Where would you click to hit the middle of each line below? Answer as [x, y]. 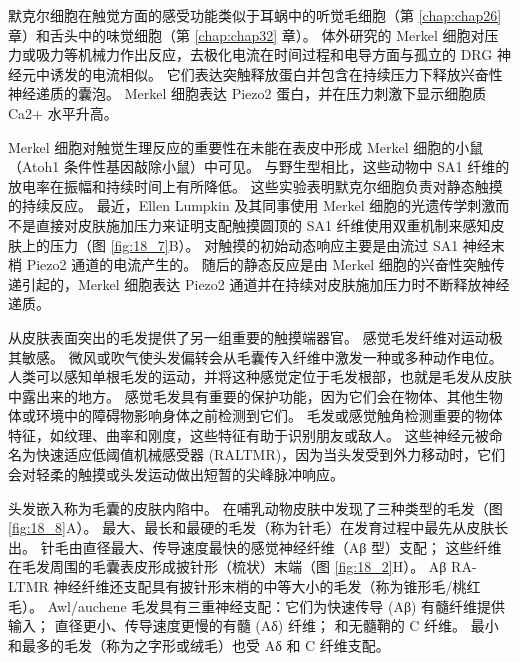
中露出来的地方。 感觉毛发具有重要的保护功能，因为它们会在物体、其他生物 [255, 395]
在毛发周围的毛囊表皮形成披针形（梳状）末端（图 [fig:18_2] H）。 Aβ [227, 566]
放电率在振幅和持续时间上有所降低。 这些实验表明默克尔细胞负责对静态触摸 [255, 185]
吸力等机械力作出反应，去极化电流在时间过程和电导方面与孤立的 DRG [264, 54]
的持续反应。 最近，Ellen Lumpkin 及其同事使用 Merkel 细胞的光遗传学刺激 [252, 205]
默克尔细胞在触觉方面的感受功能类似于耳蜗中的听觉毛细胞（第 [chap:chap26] [255, 15]
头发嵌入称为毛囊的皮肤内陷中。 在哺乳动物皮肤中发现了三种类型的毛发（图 [255, 507]
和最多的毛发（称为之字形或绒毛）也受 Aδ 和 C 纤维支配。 [199, 644]
